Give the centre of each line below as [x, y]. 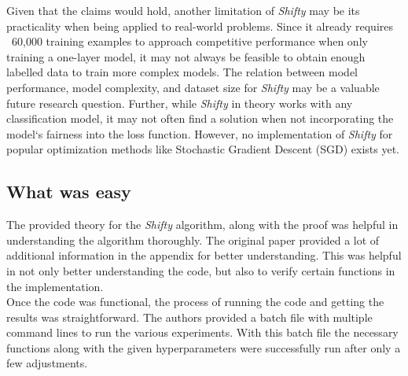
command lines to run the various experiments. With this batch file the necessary [202, 332]
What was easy [69, 192]
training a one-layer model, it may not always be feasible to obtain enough [186, 56]
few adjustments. [47, 363]
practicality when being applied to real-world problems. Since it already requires [200, 26]
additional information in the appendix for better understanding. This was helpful [204, 255]
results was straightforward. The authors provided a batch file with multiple [189, 317]
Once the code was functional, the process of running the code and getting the [195, 302]
